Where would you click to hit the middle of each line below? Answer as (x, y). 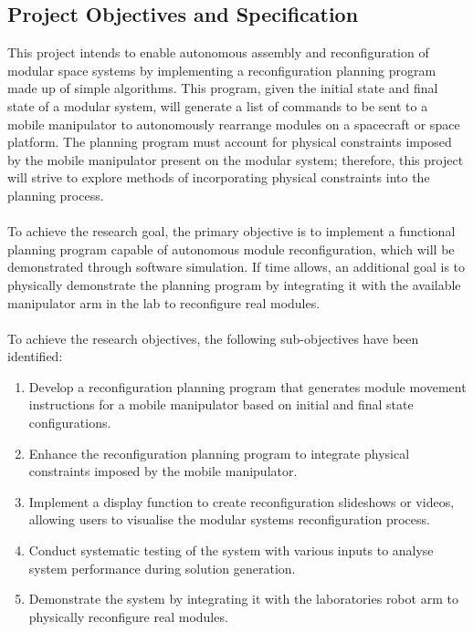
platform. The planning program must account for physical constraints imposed (230, 142)
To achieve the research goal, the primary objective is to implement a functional (231, 231)
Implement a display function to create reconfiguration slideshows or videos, (242, 501)
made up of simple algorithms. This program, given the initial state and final (223, 88)
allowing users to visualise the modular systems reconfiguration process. (229, 519)
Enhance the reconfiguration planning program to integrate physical (219, 453)
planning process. (56, 195)
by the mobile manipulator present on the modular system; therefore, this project (236, 159)
